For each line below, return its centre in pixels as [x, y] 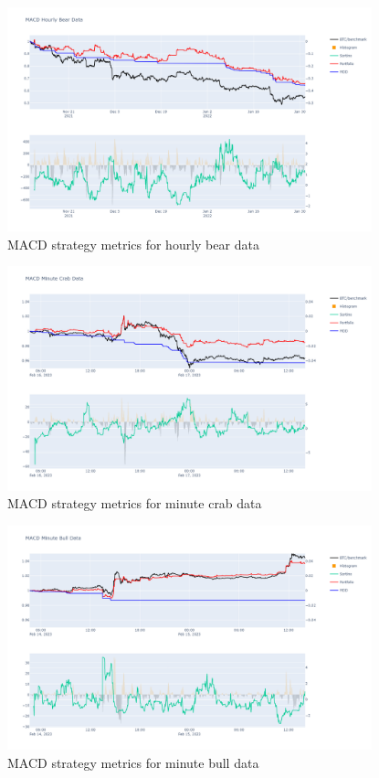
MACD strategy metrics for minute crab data [135, 503]
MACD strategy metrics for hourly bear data [133, 244]
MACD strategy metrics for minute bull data [133, 762]
